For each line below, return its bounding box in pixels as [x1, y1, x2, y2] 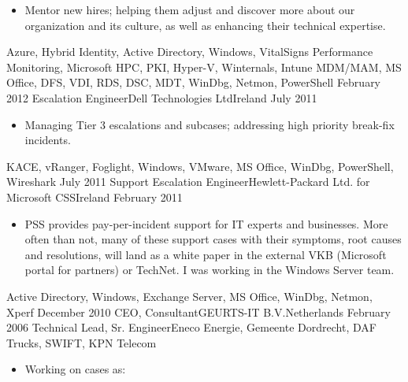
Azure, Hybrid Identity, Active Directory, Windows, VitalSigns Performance [6, 43, 373, 60]
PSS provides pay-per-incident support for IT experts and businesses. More [24, 215, 388, 232]
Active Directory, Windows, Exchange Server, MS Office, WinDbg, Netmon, [6, 287, 373, 304]
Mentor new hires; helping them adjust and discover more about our [24, 2, 355, 17]
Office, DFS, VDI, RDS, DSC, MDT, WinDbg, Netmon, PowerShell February [6, 74, 381, 91]
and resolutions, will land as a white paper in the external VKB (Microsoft [24, 246, 387, 262]
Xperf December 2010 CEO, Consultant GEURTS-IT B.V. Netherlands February [6, 303, 391, 320]
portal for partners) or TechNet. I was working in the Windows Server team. [24, 261, 395, 278]
